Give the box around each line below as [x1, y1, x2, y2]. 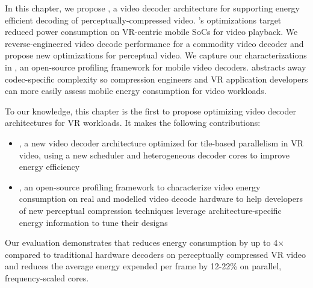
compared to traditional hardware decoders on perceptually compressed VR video [5, 248, 306, 260]
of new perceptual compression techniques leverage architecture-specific [19, 204, 282, 216]
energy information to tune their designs [19, 216, 168, 228]
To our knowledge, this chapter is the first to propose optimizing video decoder [5, 104, 296, 117]
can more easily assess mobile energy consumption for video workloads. [5, 84, 267, 97]
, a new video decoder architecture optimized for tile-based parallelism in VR [19, 136, 304, 149]
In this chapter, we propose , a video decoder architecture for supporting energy [5, 2, 300, 14]
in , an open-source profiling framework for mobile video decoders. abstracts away [5, 60, 306, 73]
